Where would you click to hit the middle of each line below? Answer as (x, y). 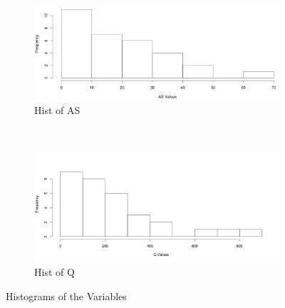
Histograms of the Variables (66, 296)
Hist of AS (57, 110)
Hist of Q (55, 272)
